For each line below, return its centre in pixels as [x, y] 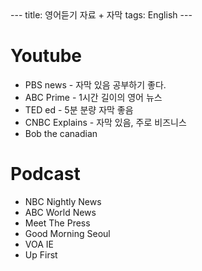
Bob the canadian [61, 133]
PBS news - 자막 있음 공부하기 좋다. [95, 84]
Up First [41, 254]
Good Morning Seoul [67, 233]
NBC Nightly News [63, 201]
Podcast [45, 174]
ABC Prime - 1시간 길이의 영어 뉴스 [93, 97]
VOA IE [39, 244]
